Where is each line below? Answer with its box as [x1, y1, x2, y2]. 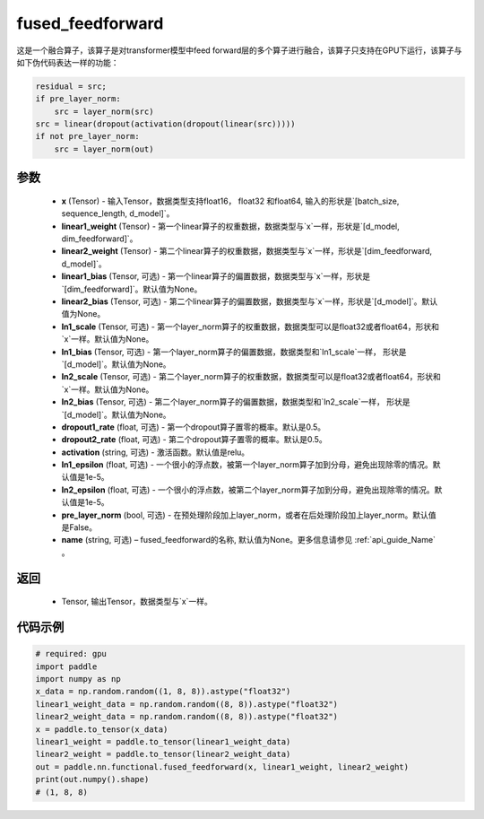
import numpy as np [35, 674, 121, 684]
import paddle [35, 661, 98, 672]
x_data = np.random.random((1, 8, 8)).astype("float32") [35, 686, 291, 697]
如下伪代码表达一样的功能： [16, 57, 119, 67]
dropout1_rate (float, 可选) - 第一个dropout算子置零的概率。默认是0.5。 [61, 422, 326, 432]
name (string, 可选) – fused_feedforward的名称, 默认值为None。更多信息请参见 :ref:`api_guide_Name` [61, 535, 436, 545]
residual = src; [35, 81, 108, 91]
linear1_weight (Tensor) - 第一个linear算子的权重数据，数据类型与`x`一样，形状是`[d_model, [61, 221, 401, 231]
